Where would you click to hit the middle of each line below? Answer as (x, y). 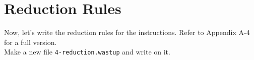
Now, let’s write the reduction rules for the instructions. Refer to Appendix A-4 (127, 32)
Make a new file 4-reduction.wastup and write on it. (87, 52)
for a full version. (30, 42)
